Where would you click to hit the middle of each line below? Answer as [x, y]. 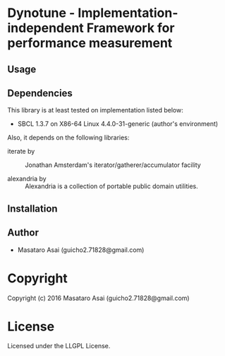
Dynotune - [41, 13]
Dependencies [40, 93]
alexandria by [27, 179]
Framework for [130, 28]
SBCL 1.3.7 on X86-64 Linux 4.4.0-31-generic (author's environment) [118, 124]
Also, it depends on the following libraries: [68, 138]
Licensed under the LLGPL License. [59, 346]
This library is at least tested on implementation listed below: [95, 110]
